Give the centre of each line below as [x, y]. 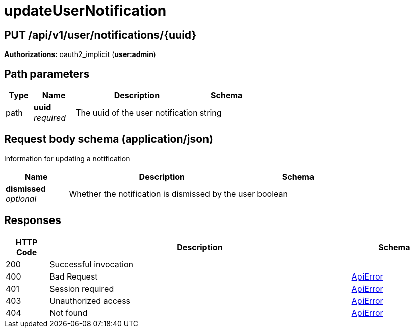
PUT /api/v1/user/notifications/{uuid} [100, 35]
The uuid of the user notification [137, 113]
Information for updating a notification [67, 158]
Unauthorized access [90, 300]
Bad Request [74, 276]
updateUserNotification [85, 11]
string [211, 113]
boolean [272, 193]
